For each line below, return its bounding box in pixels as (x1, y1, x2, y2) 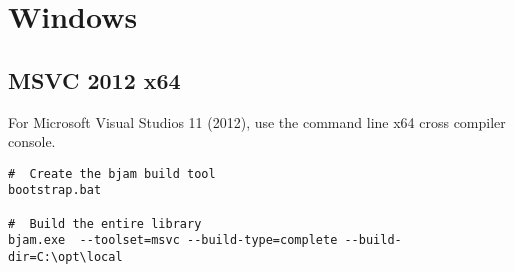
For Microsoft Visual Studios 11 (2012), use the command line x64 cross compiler (8, 111, 506, 132)
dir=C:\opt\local (8, 250, 123, 265)
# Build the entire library (8, 216, 202, 231)
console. (8, 131, 56, 152)
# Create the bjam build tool (8, 166, 216, 181)
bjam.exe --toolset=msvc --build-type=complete (8, 233, 338, 248)
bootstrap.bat (8, 183, 102, 198)
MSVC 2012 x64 (8, 64, 181, 95)
